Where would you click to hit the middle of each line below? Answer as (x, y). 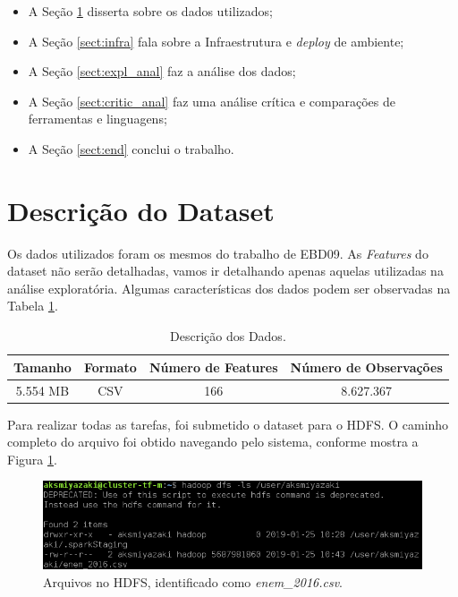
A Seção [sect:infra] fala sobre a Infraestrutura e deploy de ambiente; (216, 41)
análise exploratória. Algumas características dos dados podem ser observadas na (229, 288)
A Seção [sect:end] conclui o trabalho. (131, 148)
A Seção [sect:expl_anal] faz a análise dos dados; (162, 71)
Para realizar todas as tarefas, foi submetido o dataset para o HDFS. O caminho (228, 424)
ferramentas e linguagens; (98, 119)
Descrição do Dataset (141, 210)
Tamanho (42, 367)
